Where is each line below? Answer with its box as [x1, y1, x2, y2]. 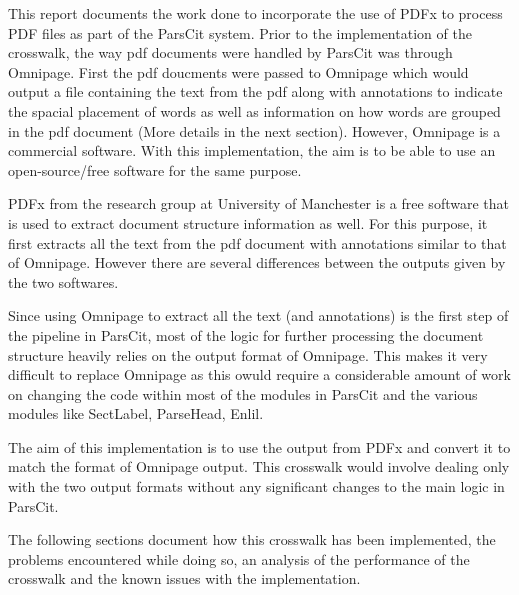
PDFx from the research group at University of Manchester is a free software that [8, 193, 509, 214]
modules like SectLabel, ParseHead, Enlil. [8, 403, 264, 424]
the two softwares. [8, 271, 119, 292]
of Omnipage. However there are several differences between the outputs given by [8, 252, 506, 273]
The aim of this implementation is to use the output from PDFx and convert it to [8, 436, 511, 457]
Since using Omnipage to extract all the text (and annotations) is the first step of [8, 305, 509, 326]
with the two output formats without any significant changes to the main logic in [8, 476, 505, 497]
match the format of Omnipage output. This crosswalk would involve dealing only [8, 456, 510, 477]
